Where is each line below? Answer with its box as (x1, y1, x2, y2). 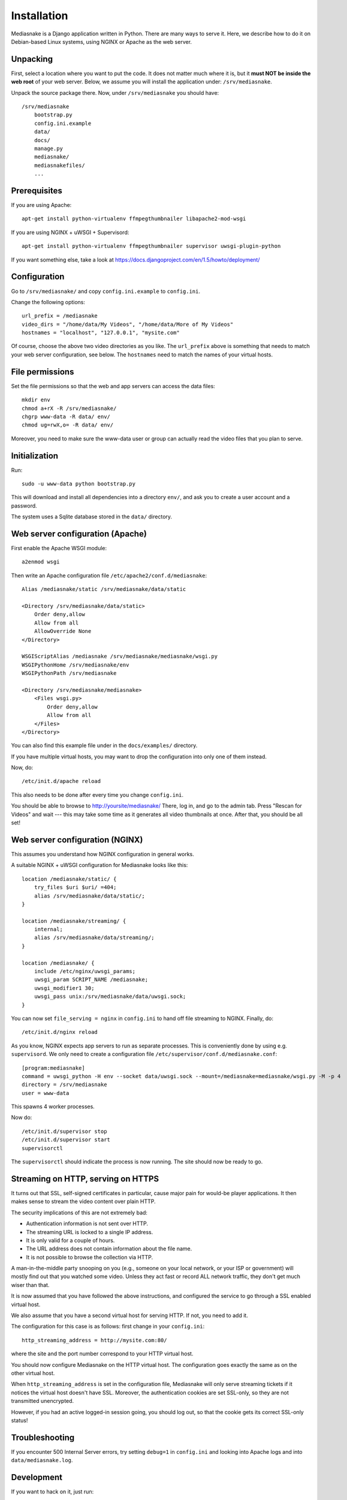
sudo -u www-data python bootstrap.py (22, 481, 136, 487)
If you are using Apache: (11, 202, 72, 209)
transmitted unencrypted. (11, 1397, 74, 1405)
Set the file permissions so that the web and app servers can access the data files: (11, 382, 215, 389)
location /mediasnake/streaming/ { (22, 917, 126, 924)
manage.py (34, 145, 63, 152)
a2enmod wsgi (22, 559, 60, 565)
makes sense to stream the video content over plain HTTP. (11, 1198, 156, 1205)
